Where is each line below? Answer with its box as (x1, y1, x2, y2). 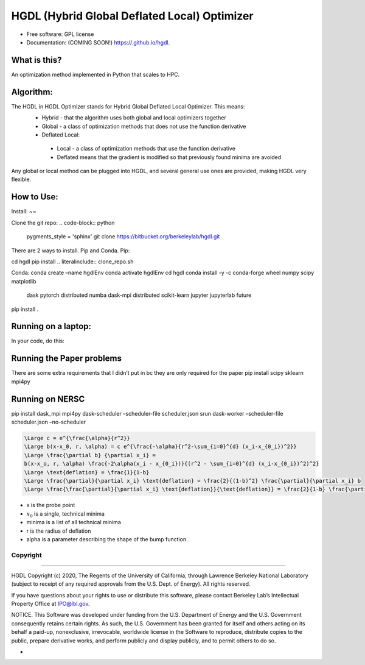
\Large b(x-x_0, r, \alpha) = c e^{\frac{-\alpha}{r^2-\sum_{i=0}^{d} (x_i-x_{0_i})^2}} (24, 443, 297, 450)
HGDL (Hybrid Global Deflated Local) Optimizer (11, 9, 254, 23)
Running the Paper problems (11, 354, 122, 364)
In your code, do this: (11, 337, 65, 344)
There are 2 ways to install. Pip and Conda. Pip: (11, 247, 130, 254)
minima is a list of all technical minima (26, 519, 121, 526)
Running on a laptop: (11, 321, 91, 332)
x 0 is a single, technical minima (26, 510, 105, 519)
